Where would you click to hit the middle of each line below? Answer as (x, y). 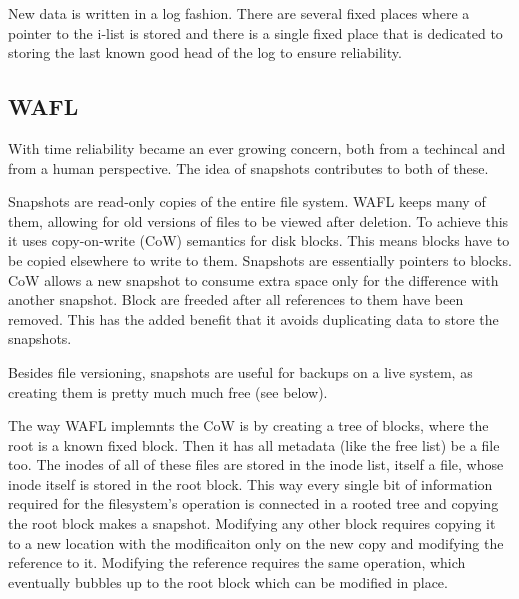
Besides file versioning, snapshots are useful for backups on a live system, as (240, 371)
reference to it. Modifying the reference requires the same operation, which (237, 562)
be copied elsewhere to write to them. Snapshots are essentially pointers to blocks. (260, 259)
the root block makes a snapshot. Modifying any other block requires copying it (252, 523)
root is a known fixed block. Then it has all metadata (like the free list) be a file (254, 444)
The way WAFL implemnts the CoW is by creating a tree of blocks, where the (248, 425)
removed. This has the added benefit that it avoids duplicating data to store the (253, 318)
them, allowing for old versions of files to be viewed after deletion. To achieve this (258, 220)
